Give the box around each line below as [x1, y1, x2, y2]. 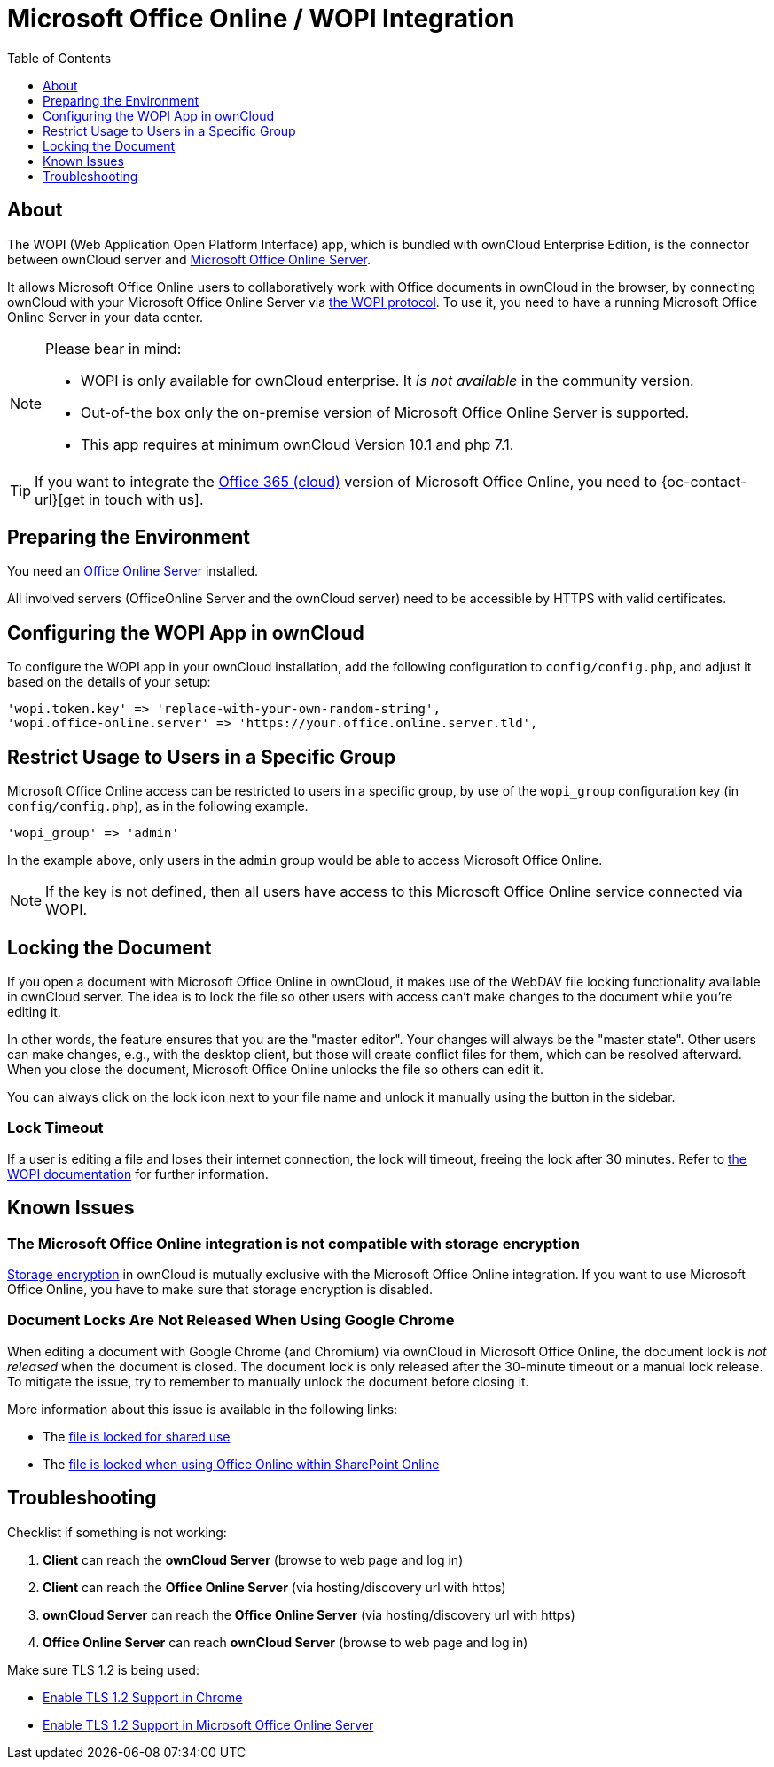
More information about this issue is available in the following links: [7, 1401, 398, 1417]
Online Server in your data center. [7, 309, 204, 325]
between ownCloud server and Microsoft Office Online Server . [7, 251, 371, 267]
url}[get [35, 490, 85, 508]
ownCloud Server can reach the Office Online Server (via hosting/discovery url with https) [43, 1606, 575, 1622]
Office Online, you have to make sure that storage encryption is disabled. [7, 1281, 434, 1297]
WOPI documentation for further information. [7, 1166, 269, 1182]
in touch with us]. [88, 490, 204, 508]
